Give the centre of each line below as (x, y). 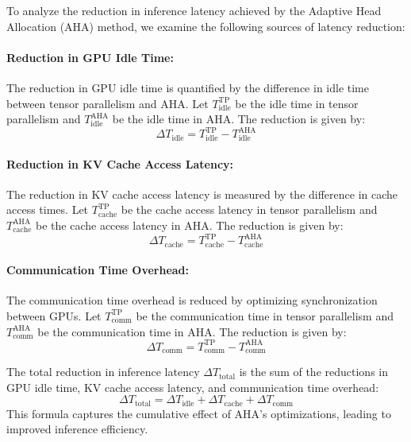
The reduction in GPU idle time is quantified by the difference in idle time (188, 87)
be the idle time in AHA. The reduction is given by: (239, 119)
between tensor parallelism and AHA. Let (108, 103)
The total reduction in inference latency (103, 372)
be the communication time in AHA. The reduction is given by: (192, 331)
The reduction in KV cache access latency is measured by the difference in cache (202, 194)
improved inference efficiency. (77, 429)
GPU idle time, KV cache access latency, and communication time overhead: (193, 387)
